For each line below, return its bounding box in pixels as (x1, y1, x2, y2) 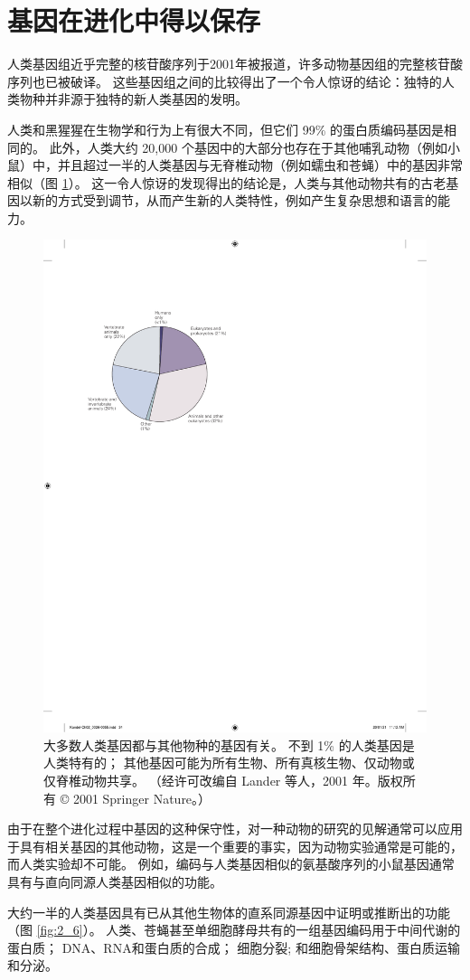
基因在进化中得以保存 (7, 2, 261, 39)
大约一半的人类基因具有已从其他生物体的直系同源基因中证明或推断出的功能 (7, 902, 450, 921)
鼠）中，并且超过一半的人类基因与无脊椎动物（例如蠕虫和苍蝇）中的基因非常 (7, 155, 463, 174)
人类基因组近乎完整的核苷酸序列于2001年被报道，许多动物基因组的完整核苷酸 (7, 54, 463, 73)
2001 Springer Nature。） (72, 788, 211, 807)
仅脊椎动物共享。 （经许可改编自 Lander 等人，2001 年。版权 (43, 771, 403, 789)
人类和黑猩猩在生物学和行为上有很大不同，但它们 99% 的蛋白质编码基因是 (7, 119, 444, 138)
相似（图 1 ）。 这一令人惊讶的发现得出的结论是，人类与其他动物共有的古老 (7, 173, 446, 192)
